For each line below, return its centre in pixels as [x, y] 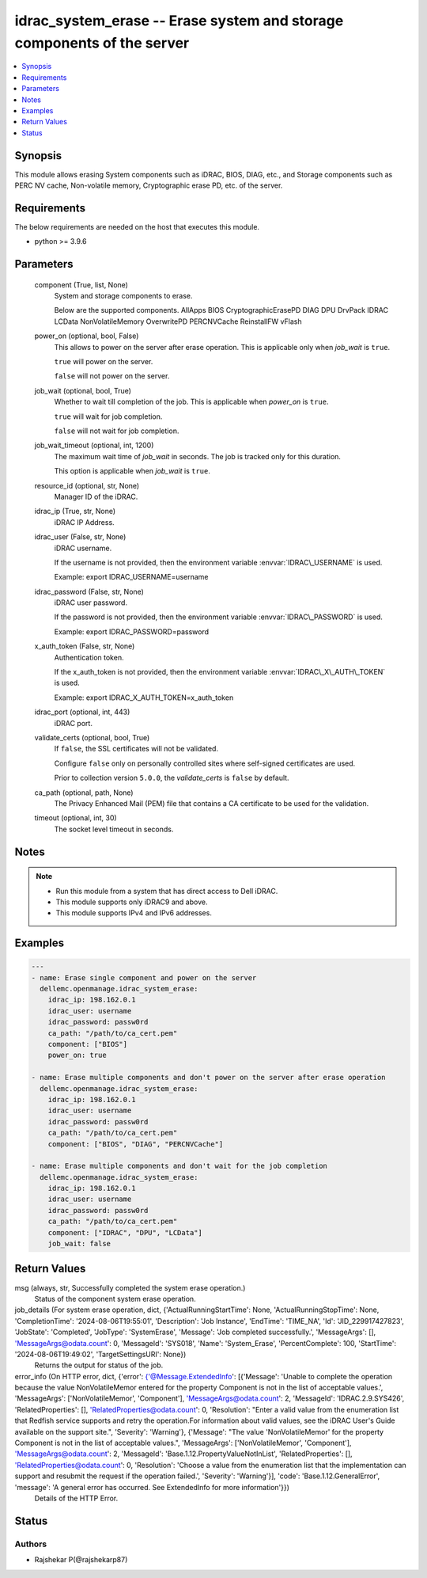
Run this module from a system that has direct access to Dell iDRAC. [167, 891]
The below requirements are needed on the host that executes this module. [137, 226]
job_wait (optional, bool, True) [83, 390]
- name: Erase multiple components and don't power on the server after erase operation [209, 1078]
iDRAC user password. [91, 603]
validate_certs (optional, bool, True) [92, 737]
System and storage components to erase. [123, 296]
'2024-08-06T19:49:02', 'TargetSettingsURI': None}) [100, 1354]
